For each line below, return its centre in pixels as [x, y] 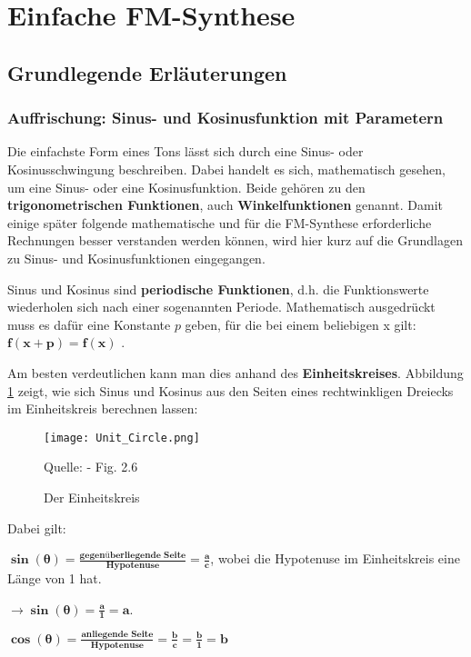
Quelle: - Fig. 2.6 [91, 467]
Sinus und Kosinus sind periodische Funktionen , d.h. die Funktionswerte [218, 289]
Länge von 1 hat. [55, 577]
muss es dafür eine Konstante [89, 324]
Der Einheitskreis [92, 497]
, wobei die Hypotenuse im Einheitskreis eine [335, 558]
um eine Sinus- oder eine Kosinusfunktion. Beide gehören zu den [186, 187]
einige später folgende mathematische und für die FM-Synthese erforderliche [220, 222]
